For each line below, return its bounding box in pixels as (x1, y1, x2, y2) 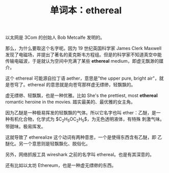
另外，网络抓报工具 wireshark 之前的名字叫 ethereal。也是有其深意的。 (5, 151, 155, 157)
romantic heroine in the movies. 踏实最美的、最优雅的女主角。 (5, 99, 136, 105)
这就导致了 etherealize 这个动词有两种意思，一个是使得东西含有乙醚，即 (5, 134, 157, 140)
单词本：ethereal (50, 5, 122, 16)
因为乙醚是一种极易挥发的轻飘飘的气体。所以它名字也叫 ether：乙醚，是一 (5, 110, 161, 116)
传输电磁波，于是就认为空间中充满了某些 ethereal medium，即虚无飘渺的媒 (5, 58, 164, 64)
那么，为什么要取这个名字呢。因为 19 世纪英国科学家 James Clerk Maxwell (5, 45, 162, 52)
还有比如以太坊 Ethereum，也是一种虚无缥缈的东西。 (5, 162, 116, 168)
